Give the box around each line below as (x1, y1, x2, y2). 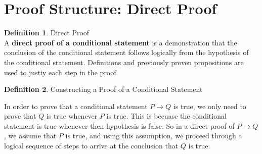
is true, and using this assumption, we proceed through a (65, 130, 242, 141)
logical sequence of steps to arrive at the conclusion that (4, 140, 179, 151)
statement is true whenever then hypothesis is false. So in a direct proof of (4, 120, 235, 131)
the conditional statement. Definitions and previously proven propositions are (4, 57, 244, 67)
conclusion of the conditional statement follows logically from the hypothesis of (4, 47, 249, 58)
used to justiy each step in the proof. (4, 67, 118, 77)
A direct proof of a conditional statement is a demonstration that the (4, 37, 237, 47)
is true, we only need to (173, 100, 246, 111)
